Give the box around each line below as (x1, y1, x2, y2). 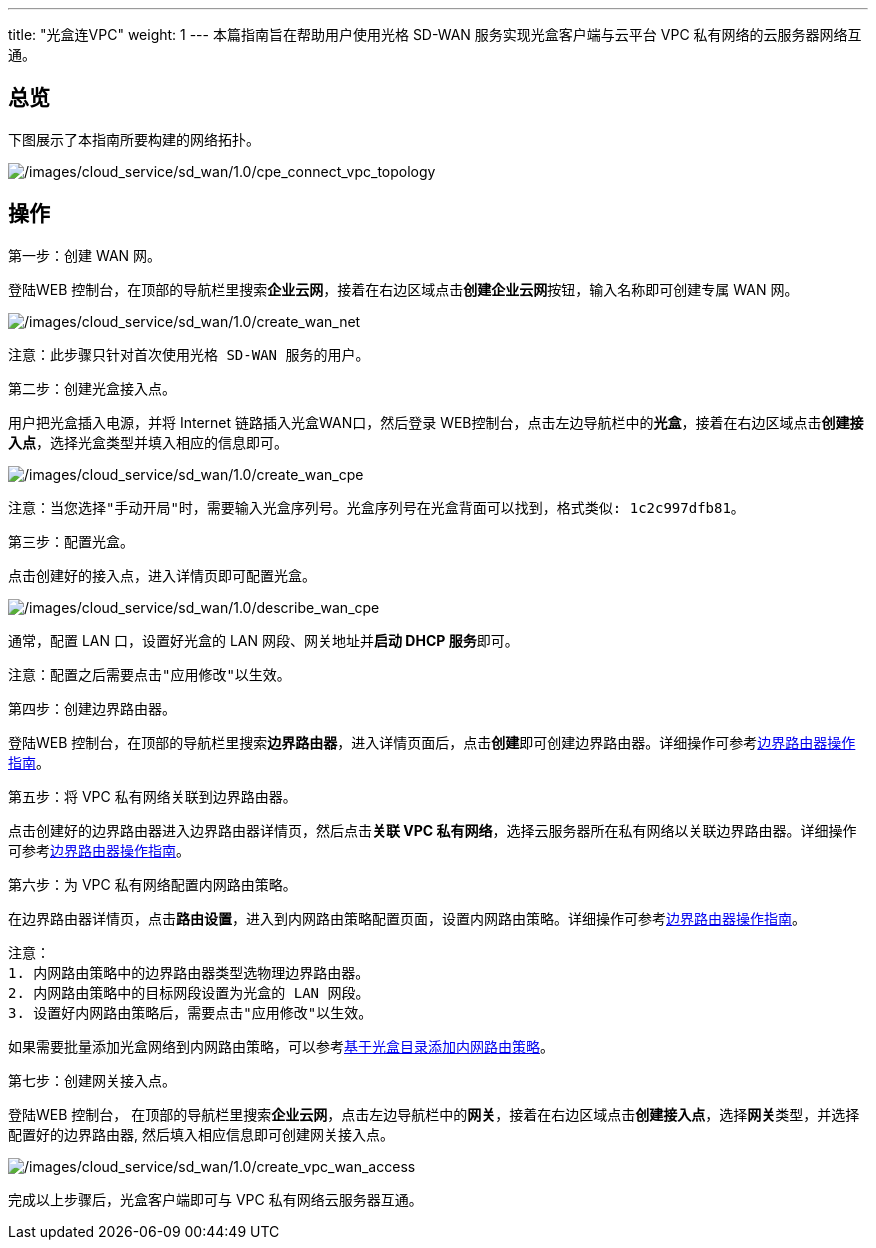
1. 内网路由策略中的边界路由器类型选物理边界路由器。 (8, 964, 370, 981)
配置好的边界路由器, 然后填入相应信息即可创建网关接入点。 (8, 1125, 394, 1143)
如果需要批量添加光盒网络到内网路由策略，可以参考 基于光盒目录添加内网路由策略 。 (8, 1037, 554, 1055)
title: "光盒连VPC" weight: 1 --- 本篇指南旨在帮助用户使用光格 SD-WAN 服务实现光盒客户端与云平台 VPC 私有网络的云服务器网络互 (8, 26, 862, 43)
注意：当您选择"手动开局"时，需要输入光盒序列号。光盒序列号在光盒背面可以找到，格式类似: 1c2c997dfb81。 (8, 499, 745, 516)
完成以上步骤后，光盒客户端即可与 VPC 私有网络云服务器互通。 (8, 1190, 423, 1208)
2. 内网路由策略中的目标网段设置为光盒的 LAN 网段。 (8, 984, 370, 1001)
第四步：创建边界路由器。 (8, 699, 176, 717)
